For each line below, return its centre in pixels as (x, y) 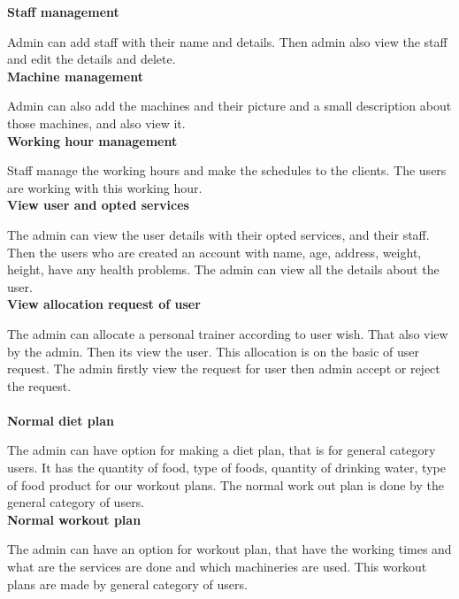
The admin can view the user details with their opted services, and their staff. (218, 234)
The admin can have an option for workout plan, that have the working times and (229, 549)
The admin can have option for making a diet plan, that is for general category (222, 450)
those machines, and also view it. (96, 123)
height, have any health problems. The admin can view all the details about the (223, 269)
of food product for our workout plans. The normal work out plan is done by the (226, 484)
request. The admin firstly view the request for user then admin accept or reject (224, 369)
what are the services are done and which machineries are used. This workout (217, 567)
